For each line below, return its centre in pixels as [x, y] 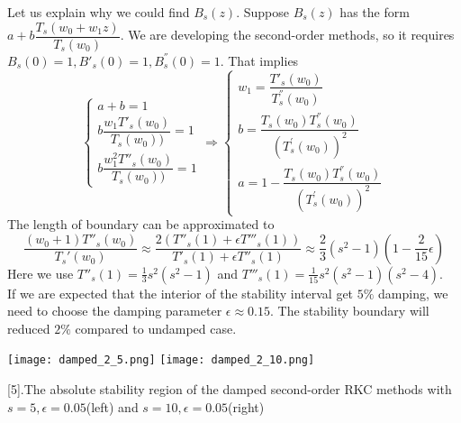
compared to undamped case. [156, 328]
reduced [29, 328]
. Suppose [263, 12]
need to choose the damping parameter [115, 311]
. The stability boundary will [349, 311]
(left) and [112, 406]
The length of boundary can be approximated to [141, 224]
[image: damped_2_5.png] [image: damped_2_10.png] [161, 360]
